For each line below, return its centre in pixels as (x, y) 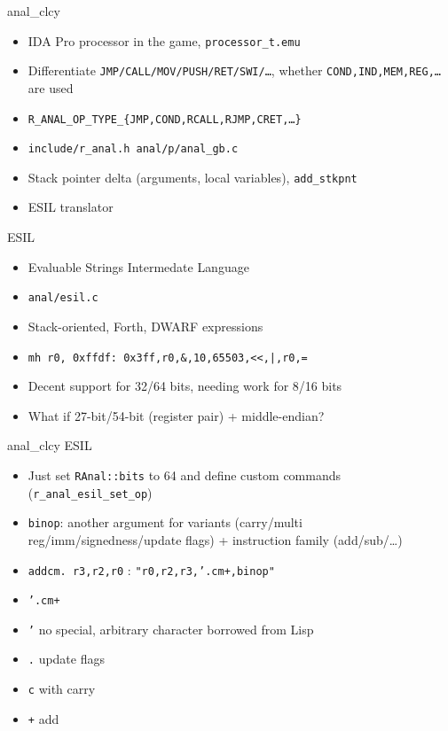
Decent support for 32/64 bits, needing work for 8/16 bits (185, 386)
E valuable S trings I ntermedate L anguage (138, 266)
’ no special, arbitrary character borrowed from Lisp (171, 629)
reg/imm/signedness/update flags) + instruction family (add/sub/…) (215, 539)
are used (51, 87)
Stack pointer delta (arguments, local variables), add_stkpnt (193, 177)
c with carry (62, 689)
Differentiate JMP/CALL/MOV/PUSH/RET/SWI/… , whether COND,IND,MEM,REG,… (234, 70)
